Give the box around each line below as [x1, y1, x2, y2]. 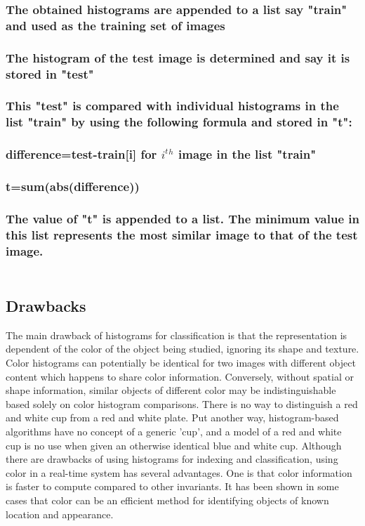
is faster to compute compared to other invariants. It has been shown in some [6, 479, 339, 494]
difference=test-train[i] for [6, 145, 157, 163]
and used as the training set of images [6, 16, 225, 34]
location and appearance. [6, 506, 114, 521]
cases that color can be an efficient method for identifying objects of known [6, 492, 329, 507]
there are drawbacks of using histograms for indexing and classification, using [6, 452, 338, 466]
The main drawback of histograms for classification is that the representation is [6, 327, 347, 342]
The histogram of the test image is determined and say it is [6, 48, 350, 66]
